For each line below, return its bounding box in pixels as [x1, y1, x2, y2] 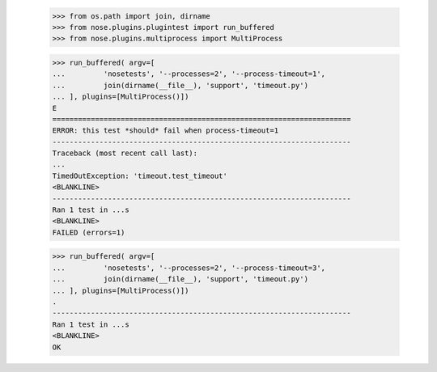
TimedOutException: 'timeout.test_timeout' [52, 171, 228, 180]
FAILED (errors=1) [52, 227, 125, 237]
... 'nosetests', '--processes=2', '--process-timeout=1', [52, 70, 326, 78]
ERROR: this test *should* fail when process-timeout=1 [52, 126, 279, 135]
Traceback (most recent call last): [52, 149, 198, 158]
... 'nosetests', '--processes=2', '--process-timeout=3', [52, 263, 326, 273]
